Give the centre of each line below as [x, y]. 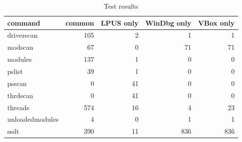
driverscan [23, 35]
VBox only [216, 22]
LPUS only [120, 22]
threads [18, 107]
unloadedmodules [33, 119]
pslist [15, 71]
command [24, 22]
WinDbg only [168, 22]
